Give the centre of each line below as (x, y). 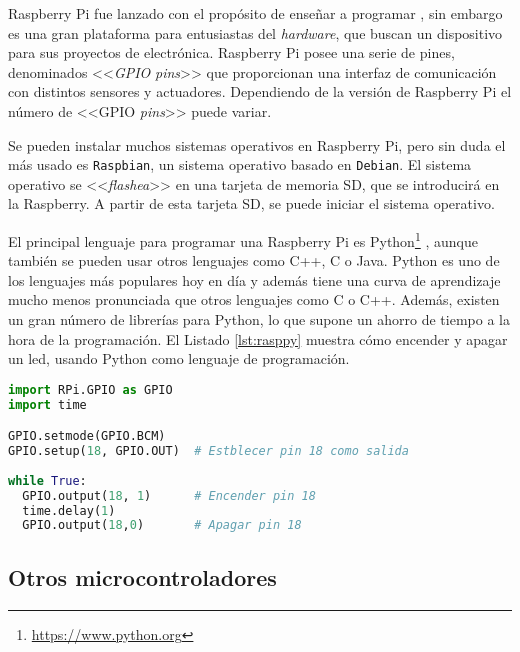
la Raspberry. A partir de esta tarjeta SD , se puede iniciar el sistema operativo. (251, 203)
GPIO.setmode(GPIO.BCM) (87, 436)
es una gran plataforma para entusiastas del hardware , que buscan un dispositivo (255, 32)
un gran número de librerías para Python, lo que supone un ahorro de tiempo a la (259, 319)
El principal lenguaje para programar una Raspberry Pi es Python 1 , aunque (243, 239)
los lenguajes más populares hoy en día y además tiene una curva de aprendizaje (254, 279)
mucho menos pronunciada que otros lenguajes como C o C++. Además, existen (254, 299)
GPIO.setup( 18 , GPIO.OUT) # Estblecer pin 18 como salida (208, 451)
